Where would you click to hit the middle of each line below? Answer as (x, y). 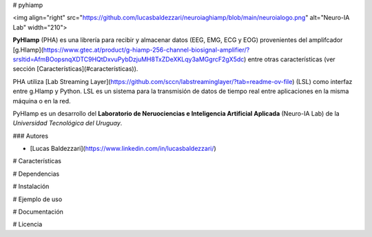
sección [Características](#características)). (75, 69)
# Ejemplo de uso (38, 199)
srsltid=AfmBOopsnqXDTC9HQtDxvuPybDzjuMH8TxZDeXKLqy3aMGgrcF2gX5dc (128, 59)
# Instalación (31, 187)
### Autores (30, 136)
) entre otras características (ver (289, 59)
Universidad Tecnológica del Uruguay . (68, 123)
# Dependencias (36, 174)
